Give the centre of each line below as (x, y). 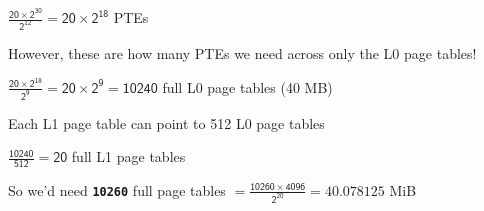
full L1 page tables (128, 156)
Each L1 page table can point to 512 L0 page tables (166, 122)
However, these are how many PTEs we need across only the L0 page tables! (242, 52)
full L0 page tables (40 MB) (247, 86)
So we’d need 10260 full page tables (117, 189)
